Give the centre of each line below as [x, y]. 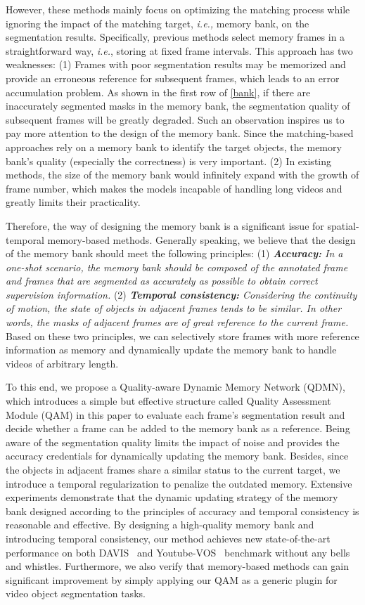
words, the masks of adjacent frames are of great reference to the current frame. [177, 322]
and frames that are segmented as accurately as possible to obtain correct [162, 281]
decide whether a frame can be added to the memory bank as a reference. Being [178, 428]
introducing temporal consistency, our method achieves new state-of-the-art [168, 538]
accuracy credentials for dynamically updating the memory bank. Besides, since [177, 456]
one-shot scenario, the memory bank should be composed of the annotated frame [177, 267]
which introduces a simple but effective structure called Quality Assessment [168, 401]
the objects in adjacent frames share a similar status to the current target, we [173, 469]
